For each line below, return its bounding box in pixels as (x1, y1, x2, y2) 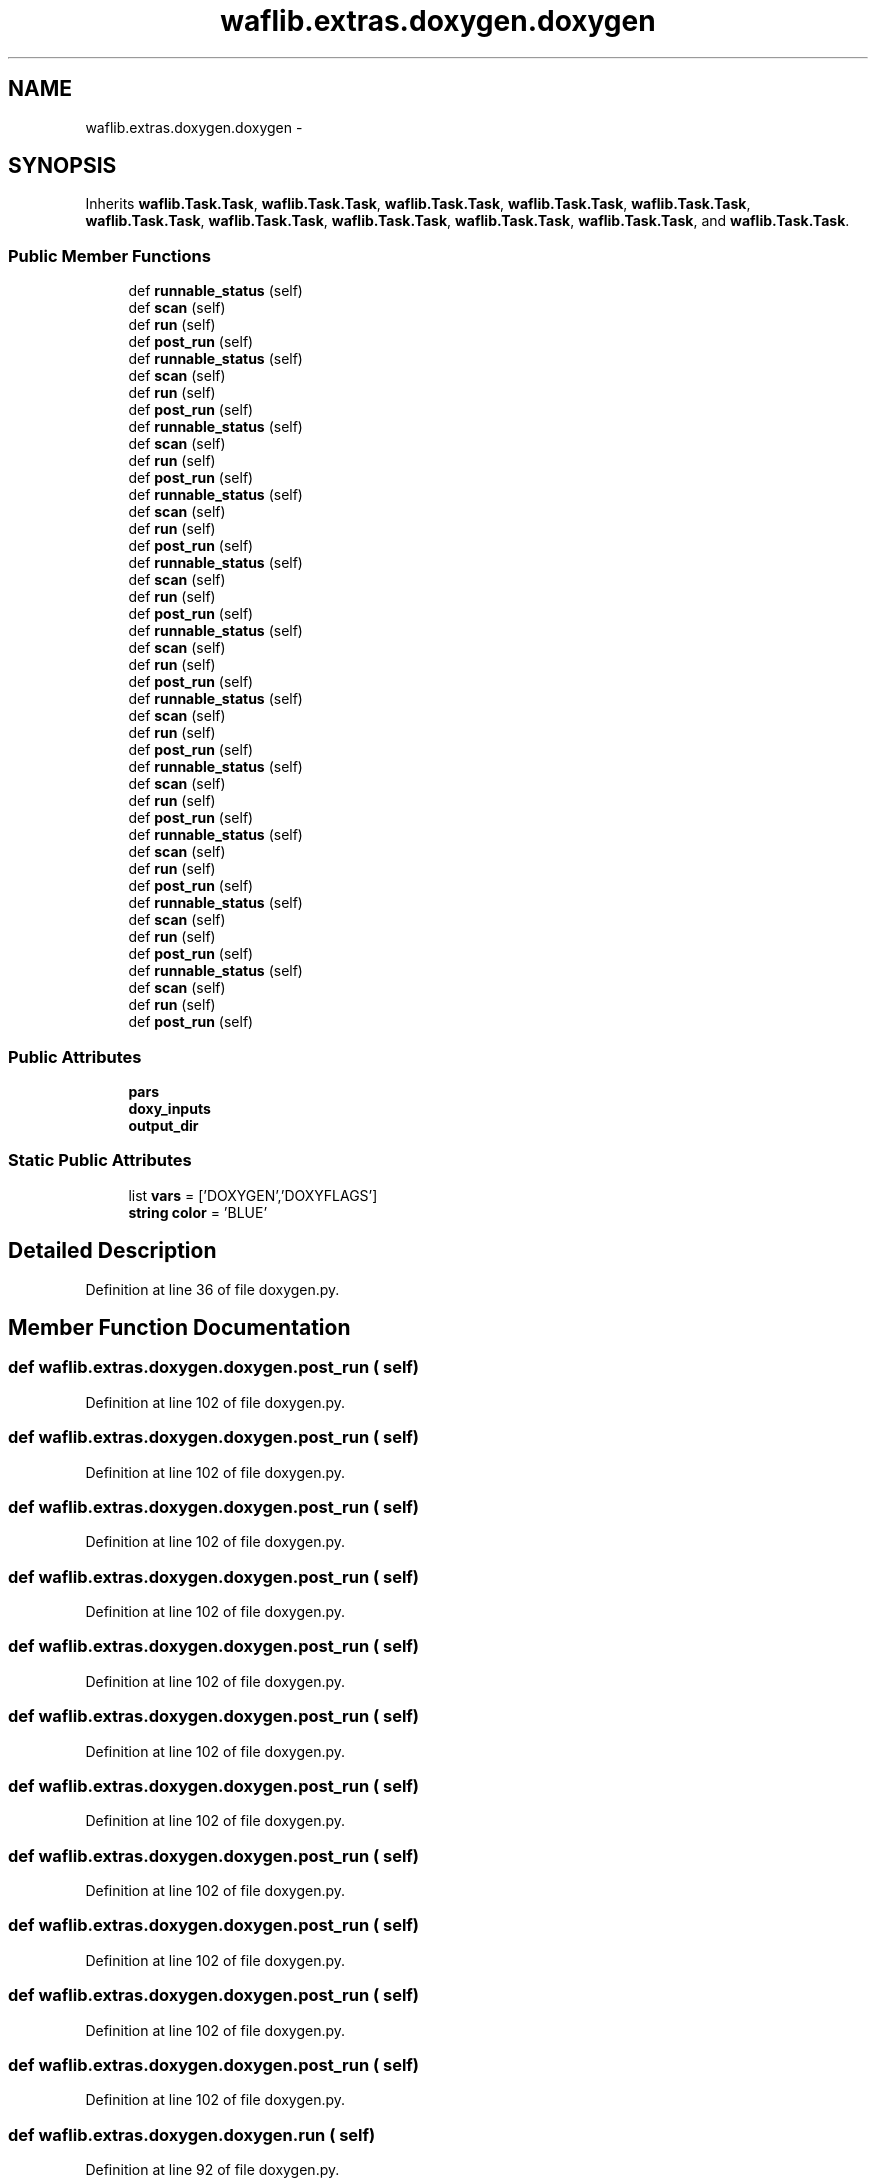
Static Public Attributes (8, 1150, 192, 1171)
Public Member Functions (8, 245, 211, 266)
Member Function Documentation (8, 1314, 351, 1340)
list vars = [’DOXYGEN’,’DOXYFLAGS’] (128, 1186, 378, 1204)
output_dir (128, 1116, 199, 1134)
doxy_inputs (128, 1099, 211, 1117)
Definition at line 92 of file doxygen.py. (85, 2161, 340, 2178)
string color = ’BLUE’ (128, 1203, 268, 1221)
